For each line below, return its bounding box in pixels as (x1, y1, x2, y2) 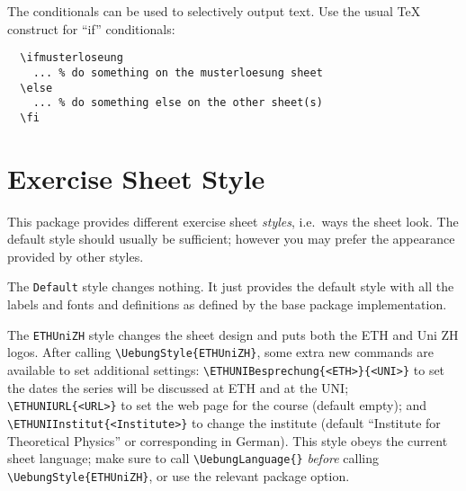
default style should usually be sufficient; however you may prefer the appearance (7, 229, 455, 248)
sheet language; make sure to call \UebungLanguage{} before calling (7, 449, 380, 468)
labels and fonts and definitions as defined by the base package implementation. (7, 295, 447, 314)
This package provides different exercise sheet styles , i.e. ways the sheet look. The (7, 211, 459, 230)
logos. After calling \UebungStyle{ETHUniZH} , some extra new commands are (7, 343, 434, 362)
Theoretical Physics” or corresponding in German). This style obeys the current (7, 431, 448, 450)
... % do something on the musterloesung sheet (32, 66, 323, 79)
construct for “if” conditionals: (7, 19, 175, 38)
